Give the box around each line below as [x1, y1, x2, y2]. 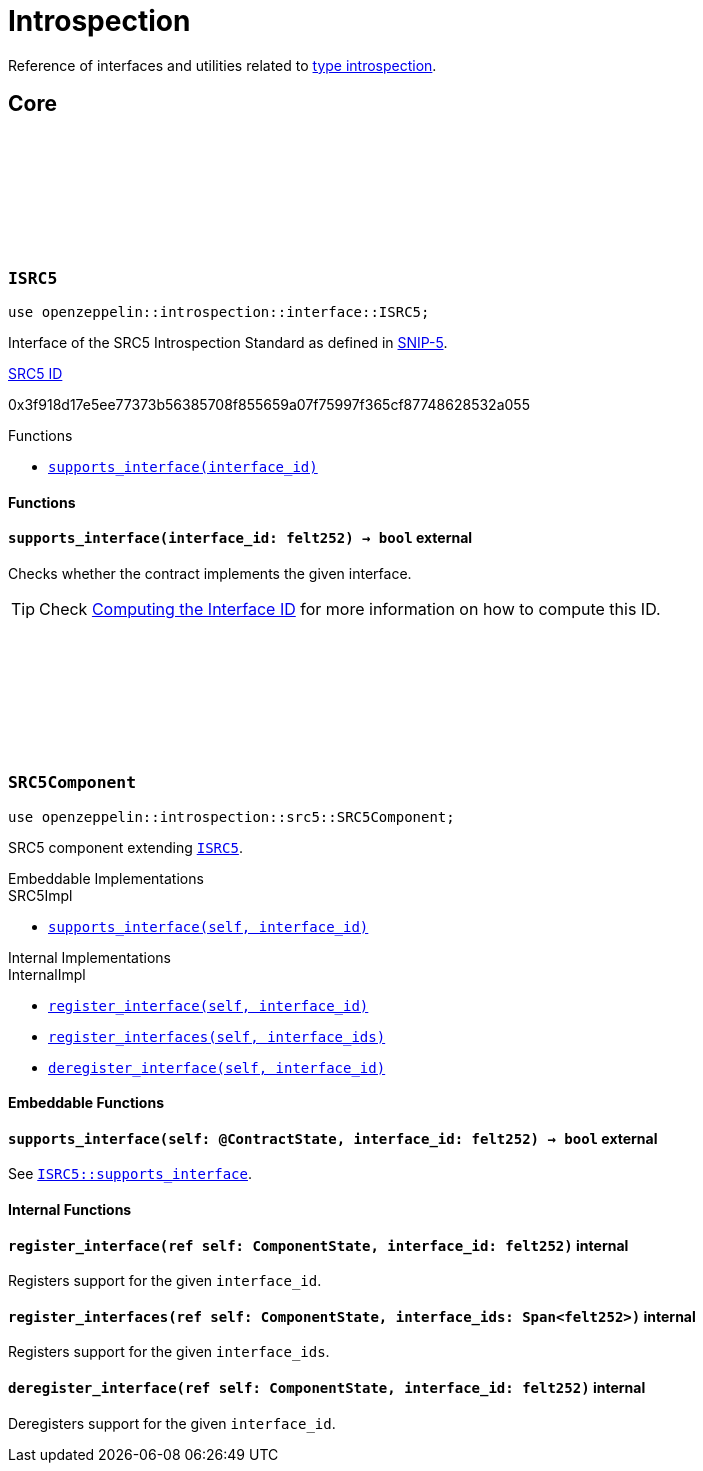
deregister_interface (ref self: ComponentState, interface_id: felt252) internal [8, 1379, 646, 1397]
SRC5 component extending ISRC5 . [8, 838, 243, 856]
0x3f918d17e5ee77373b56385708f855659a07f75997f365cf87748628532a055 [8, 395, 530, 413]
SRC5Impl [8, 886, 73, 904]
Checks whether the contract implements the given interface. [8, 564, 412, 582]
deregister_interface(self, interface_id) [48, 1059, 386, 1076]
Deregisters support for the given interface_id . [8, 1414, 336, 1432]
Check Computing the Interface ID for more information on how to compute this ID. [39, 598, 661, 619]
